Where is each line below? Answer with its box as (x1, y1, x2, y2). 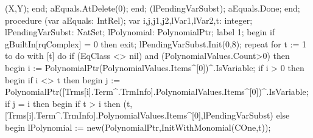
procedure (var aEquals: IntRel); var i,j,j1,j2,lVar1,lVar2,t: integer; (5, 13, 253, 26)
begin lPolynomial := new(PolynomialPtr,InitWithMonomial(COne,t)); (5, 120, 271, 133)
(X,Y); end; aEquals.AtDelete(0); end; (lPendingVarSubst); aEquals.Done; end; (5, 2, 300, 14)
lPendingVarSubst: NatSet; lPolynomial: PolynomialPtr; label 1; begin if (5, 26, 275, 38)
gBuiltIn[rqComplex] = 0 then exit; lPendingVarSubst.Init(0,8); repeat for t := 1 (5, 37, 306, 50)
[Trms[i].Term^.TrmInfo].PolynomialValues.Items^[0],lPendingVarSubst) (5, 109, 273, 122)
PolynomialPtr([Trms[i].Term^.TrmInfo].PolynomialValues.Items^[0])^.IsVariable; (5, 85, 309, 98)
